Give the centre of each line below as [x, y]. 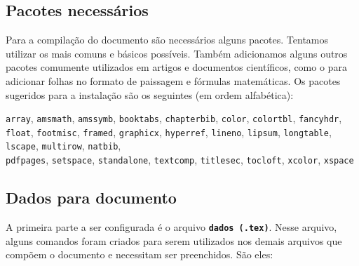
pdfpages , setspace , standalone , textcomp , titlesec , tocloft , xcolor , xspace [180, 160]
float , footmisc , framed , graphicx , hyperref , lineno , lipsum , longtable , [169, 132]
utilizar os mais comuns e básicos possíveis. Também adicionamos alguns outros [177, 53]
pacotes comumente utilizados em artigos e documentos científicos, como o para [176, 67]
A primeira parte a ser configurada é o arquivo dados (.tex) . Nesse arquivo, [171, 227]
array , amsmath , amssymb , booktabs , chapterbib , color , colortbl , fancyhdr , [174, 118]
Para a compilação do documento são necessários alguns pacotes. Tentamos [167, 40]
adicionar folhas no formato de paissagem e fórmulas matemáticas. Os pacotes [173, 80]
